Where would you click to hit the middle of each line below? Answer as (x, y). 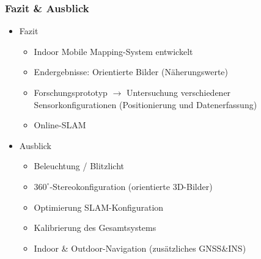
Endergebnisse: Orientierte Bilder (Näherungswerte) (131, 72)
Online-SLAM (60, 125)
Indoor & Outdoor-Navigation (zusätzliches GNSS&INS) (140, 248)
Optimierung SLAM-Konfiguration (99, 207)
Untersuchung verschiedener (178, 92)
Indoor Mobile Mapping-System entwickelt (113, 51)
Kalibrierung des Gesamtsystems (95, 228)
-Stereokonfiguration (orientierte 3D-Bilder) (131, 186)
